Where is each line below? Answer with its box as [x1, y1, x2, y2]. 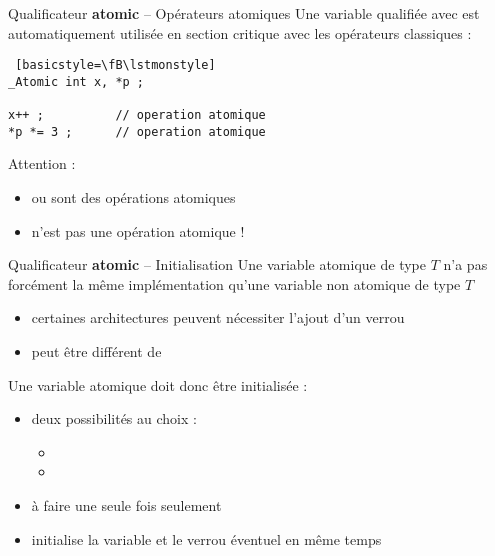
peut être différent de [31, 341, 162, 362]
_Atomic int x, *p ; [8, 74, 145, 89]
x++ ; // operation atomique [8, 108, 266, 123]
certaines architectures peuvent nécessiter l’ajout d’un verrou [31, 307, 405, 328]
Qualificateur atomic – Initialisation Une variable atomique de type [8, 254, 426, 275]
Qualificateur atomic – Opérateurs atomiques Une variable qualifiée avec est [8, 3, 480, 23]
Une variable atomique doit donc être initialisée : [8, 374, 308, 395]
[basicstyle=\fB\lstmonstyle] [15, 58, 216, 73]
